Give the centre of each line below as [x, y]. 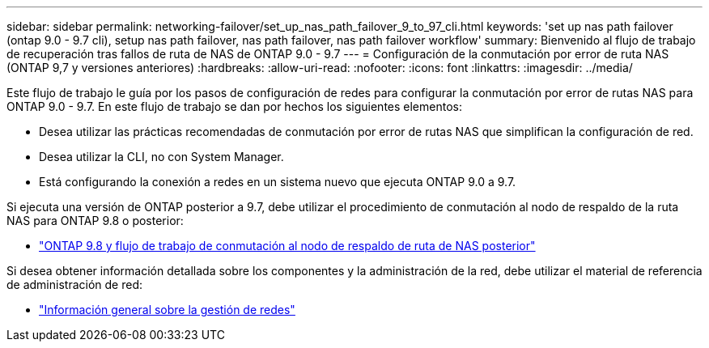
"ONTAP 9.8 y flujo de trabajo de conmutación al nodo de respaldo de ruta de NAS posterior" [287, 246]
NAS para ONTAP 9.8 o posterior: [95, 221]
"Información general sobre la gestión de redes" [167, 310]
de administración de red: [74, 284]
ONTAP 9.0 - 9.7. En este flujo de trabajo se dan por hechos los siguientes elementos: [234, 106]
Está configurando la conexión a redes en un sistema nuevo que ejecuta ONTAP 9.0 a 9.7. [278, 182]
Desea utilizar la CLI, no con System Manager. [161, 157]
